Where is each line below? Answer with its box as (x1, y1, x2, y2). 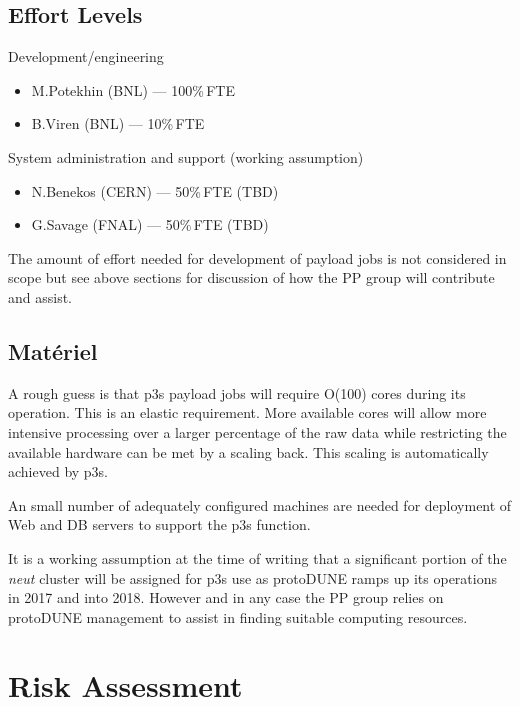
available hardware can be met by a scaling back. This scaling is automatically (8, 441, 489, 462)
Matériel (8, 335, 98, 366)
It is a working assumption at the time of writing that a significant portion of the (8, 547, 507, 568)
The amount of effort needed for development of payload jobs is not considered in (8, 247, 507, 268)
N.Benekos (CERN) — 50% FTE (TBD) (31, 180, 279, 201)
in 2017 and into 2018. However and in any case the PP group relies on (8, 587, 444, 608)
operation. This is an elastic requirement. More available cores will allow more (8, 402, 487, 423)
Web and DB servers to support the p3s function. (8, 514, 311, 535)
